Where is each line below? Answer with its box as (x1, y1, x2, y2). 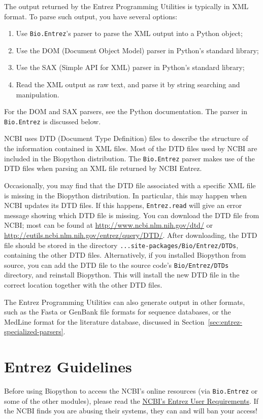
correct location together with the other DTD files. (4, 280, 162, 290)
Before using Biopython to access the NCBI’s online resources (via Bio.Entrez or (4, 386, 258, 396)
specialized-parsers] (4, 326, 63, 337)
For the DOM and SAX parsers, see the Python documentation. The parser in (4, 106, 248, 117)
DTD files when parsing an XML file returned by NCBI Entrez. (4, 163, 202, 173)
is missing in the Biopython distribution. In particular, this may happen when (4, 190, 247, 200)
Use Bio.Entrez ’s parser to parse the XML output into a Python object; (16, 28, 243, 39)
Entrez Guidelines (4, 356, 132, 377)
